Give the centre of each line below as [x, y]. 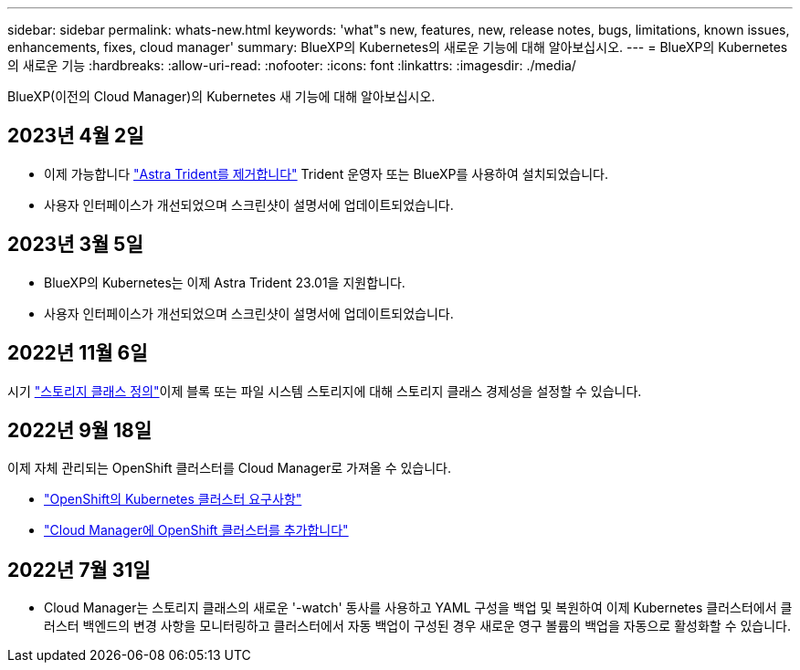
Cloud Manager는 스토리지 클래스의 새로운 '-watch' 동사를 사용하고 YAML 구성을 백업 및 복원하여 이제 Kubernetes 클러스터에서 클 [418, 608]
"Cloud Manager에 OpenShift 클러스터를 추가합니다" [196, 530]
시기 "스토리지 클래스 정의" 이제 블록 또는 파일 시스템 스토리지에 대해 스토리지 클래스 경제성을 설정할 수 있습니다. [325, 391]
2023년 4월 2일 [76, 136]
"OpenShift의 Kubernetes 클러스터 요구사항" [173, 499]
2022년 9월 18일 [80, 430]
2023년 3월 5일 [75, 245]
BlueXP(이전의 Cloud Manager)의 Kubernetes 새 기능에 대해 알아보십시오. [221, 96]
